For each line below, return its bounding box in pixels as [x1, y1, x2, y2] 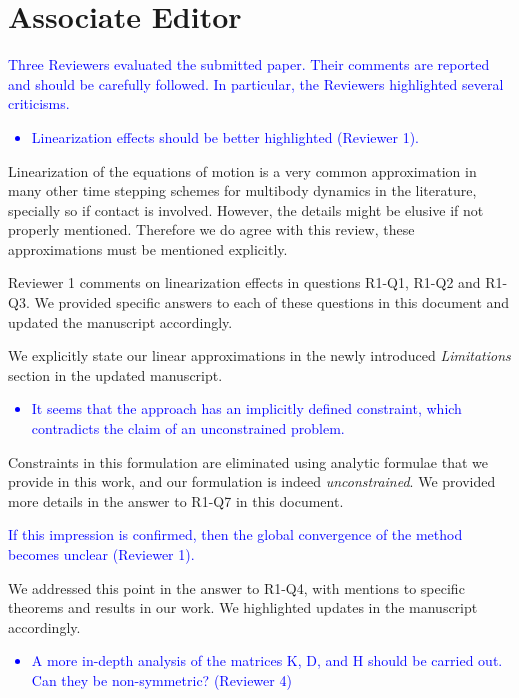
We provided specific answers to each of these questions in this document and [34, 292, 510, 313]
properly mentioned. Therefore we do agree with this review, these [8, 219, 415, 240]
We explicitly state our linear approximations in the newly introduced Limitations [8, 345, 511, 366]
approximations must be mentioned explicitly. [8, 238, 288, 259]
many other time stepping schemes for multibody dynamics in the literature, [8, 180, 477, 201]
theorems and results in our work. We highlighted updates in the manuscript [8, 597, 478, 618]
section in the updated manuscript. [8, 364, 223, 385]
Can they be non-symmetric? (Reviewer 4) [31, 669, 292, 690]
